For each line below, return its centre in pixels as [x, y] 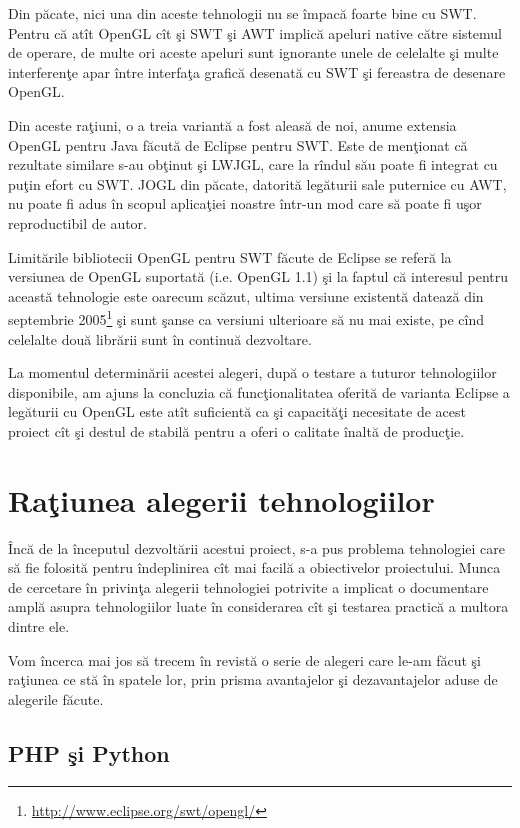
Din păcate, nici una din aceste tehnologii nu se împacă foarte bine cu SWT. [242, 13]
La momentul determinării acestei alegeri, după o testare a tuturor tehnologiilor [252, 372]
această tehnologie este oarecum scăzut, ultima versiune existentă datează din [246, 295]
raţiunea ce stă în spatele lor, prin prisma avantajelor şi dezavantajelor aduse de [253, 679]
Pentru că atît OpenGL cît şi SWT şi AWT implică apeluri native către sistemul [255, 32]
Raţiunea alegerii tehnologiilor [221, 499]
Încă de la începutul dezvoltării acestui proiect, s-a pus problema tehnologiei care [256, 547]
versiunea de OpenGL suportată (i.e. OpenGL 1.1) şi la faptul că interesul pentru [258, 276]
